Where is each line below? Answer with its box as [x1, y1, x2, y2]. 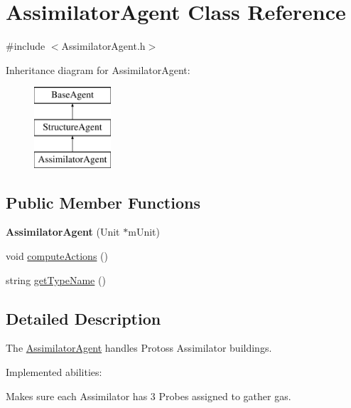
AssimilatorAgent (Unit [6, 224, 120, 239]
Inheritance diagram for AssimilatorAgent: [6, 62, 190, 77]
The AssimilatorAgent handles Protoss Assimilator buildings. [6, 340, 272, 355]
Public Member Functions [6, 191, 200, 213]
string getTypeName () [6, 272, 106, 287]
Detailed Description [6, 307, 161, 329]
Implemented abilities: [6, 365, 102, 380]
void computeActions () [6, 249, 108, 263]
